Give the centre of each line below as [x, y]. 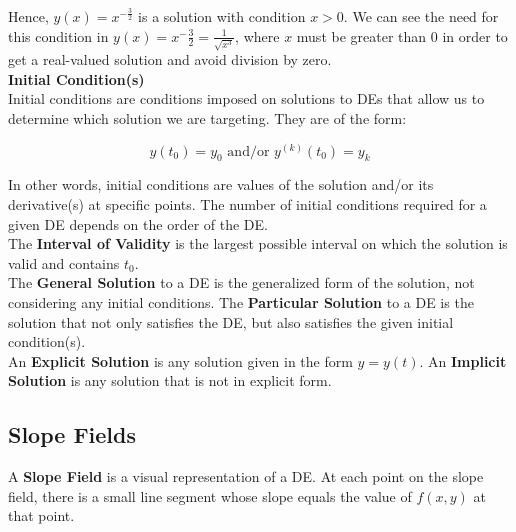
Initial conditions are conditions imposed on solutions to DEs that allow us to [246, 98]
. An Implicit [463, 360]
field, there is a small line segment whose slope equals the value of [210, 495]
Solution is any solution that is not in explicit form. [170, 380]
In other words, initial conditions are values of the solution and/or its [221, 184]
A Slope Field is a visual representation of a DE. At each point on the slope [246, 476]
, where [257, 35]
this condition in [58, 35]
